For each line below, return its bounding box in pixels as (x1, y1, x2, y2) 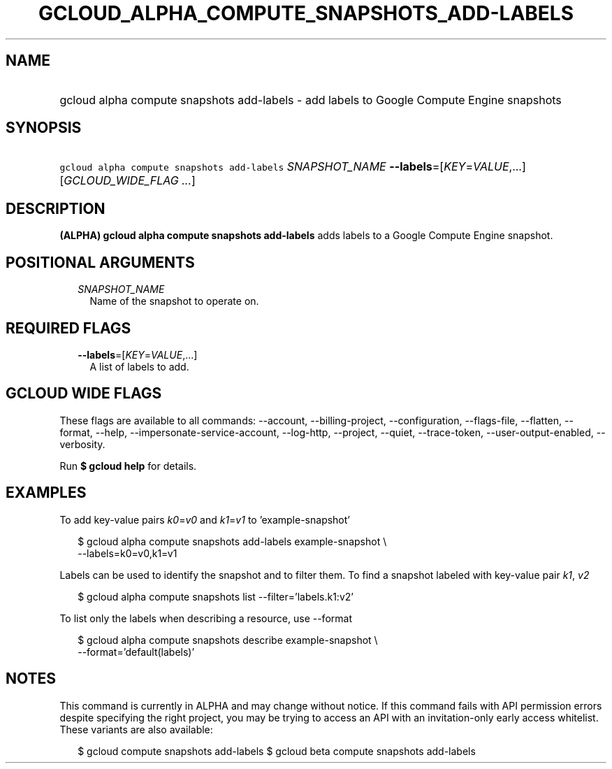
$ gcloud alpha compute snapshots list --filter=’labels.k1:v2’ (78, 590, 354, 603)
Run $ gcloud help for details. (59, 459, 197, 472)
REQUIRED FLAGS (6, 319, 131, 337)
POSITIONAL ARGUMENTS (6, 253, 195, 271)
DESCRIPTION (6, 199, 105, 217)
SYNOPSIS (6, 119, 82, 137)
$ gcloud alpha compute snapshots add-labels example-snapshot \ (78, 535, 387, 547)
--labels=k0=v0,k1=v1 (78, 547, 177, 559)
